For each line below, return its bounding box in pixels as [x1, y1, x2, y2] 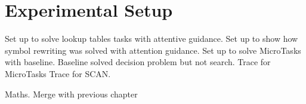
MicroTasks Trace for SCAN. [5, 67, 111, 79]
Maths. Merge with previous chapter [5, 87, 138, 100]
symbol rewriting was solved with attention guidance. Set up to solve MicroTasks [5, 44, 301, 56]
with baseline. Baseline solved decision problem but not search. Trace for [5, 56, 271, 68]
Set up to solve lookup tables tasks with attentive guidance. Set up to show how [5, 32, 298, 45]
